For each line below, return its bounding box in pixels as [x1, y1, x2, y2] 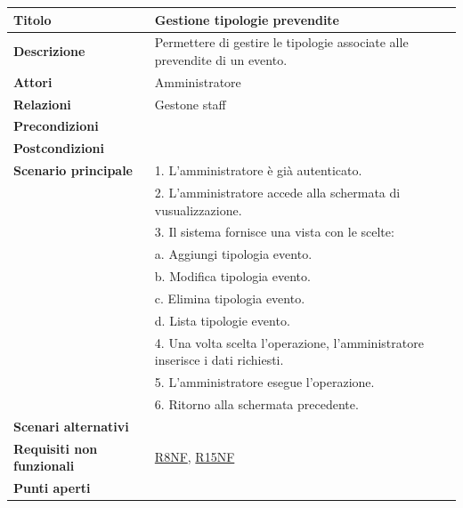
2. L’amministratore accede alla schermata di [154, 183, 401, 201]
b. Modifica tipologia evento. [154, 267, 311, 286]
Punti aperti [13, 479, 91, 497]
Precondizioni [13, 117, 99, 135]
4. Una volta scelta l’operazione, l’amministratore [154, 333, 424, 351]
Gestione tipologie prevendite [154, 10, 339, 28]
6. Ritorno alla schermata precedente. [154, 394, 359, 413]
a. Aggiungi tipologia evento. [154, 245, 313, 263]
